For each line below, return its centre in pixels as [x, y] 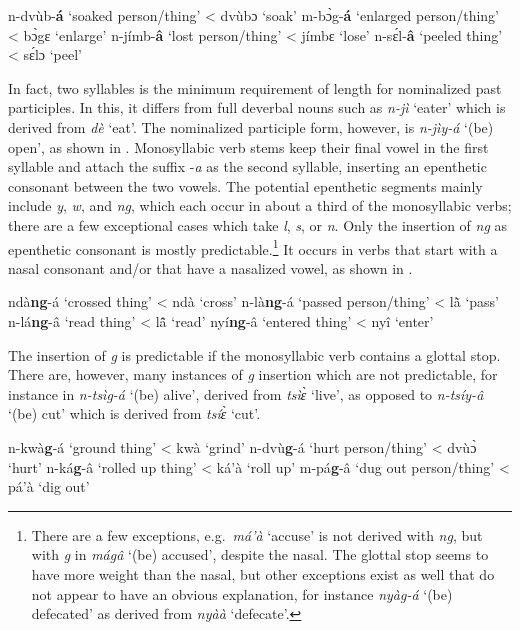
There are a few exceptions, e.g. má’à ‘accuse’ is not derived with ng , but [257, 534]
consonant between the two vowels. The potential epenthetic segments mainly [245, 185]
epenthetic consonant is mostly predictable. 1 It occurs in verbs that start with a [253, 247]
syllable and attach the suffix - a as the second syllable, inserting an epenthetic [247, 166]
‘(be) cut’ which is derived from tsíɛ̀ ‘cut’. [134, 413]
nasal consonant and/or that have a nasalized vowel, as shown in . [210, 267]
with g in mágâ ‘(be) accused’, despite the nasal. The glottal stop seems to [260, 554]
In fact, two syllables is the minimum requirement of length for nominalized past [255, 87]
